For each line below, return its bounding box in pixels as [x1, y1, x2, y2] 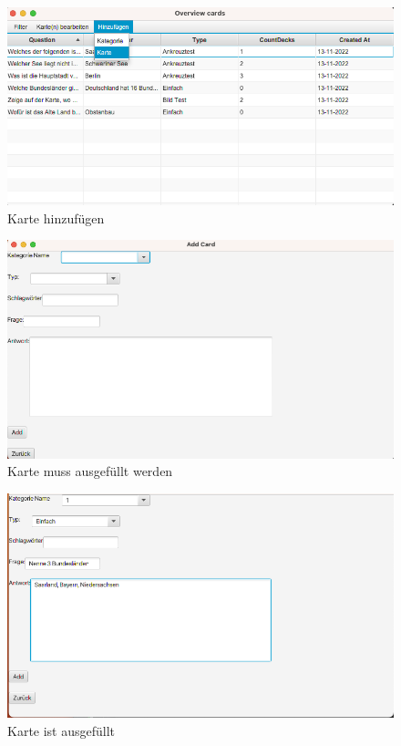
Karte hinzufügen [7, 208, 105, 227]
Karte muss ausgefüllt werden [7, 461, 173, 481]
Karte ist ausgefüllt [7, 720, 116, 740]
